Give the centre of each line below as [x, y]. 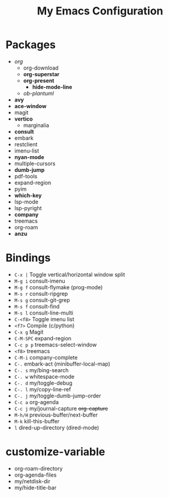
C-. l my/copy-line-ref [43, 389]
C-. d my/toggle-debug [43, 383]
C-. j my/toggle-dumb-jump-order [58, 396]
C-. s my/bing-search [41, 370]
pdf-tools [26, 176]
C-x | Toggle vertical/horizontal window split [70, 274]
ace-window [30, 106]
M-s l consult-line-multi [43, 313]
